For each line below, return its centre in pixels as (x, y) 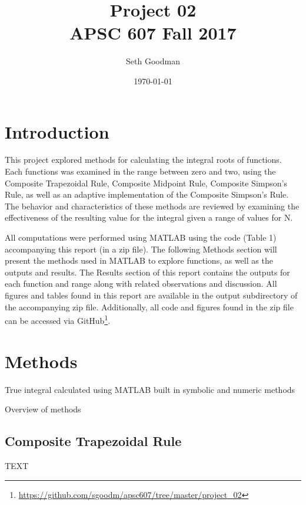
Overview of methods (43, 409)
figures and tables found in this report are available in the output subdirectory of (151, 295)
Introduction (57, 131)
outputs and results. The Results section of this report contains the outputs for (147, 272)
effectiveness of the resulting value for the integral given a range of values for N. (149, 217)
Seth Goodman (153, 61)
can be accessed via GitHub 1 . (58, 319)
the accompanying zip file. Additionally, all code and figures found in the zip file (149, 306)
